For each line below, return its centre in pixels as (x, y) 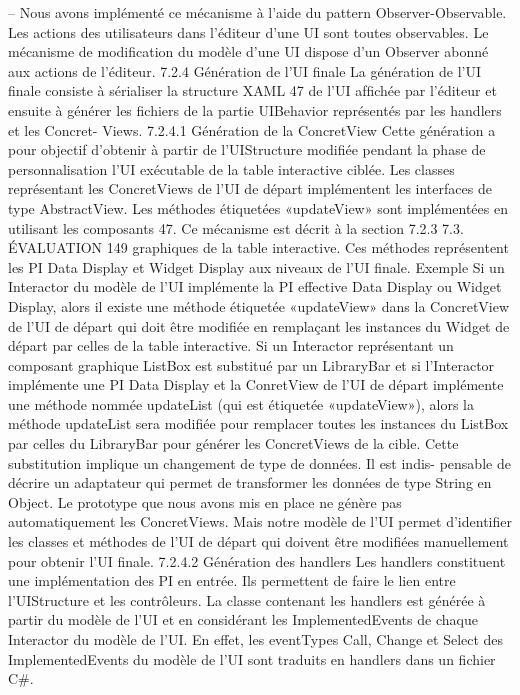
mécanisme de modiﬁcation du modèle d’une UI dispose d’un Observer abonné (248, 51)
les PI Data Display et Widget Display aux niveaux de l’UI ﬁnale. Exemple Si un (256, 266)
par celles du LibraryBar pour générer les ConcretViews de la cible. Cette (233, 443)
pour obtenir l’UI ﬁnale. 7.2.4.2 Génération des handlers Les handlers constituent (257, 560)
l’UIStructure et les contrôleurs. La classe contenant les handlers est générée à (247, 599)
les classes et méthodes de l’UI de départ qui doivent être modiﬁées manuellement (258, 541)
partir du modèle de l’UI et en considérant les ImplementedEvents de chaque (243, 619)
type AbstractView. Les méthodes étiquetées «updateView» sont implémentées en (258, 207)
